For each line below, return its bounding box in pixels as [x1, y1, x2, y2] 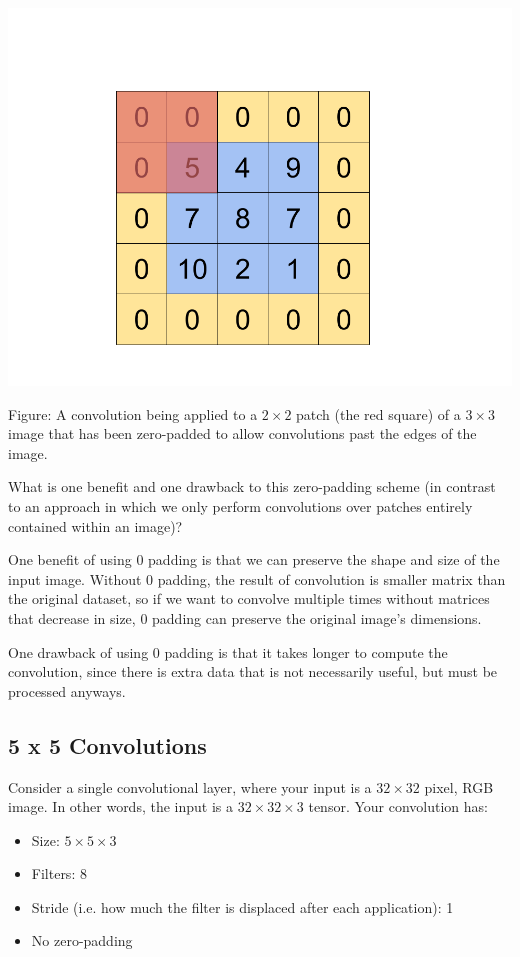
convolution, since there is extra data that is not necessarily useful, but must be [8, 661, 498, 682]
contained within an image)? [8, 515, 183, 536]
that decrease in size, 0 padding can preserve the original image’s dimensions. [8, 607, 482, 628]
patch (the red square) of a [296, 403, 461, 424]
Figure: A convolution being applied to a [8, 403, 258, 424]
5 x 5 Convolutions [8, 729, 207, 760]
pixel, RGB [424, 776, 494, 797]
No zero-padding [31, 930, 133, 951]
